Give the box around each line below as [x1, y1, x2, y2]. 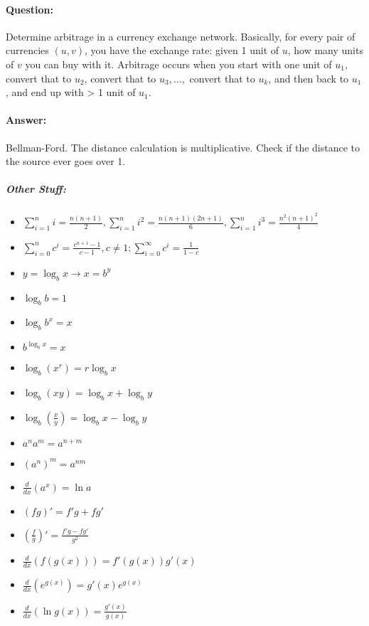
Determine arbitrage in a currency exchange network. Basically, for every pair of [6, 28, 355, 43]
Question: [6, 1, 53, 16]
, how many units [287, 43, 363, 58]
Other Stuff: [6, 181, 66, 196]
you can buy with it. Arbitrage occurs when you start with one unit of [25, 56, 332, 71]
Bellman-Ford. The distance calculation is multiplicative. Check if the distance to [6, 139, 360, 154]
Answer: [6, 112, 47, 127]
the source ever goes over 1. [6, 154, 126, 169]
